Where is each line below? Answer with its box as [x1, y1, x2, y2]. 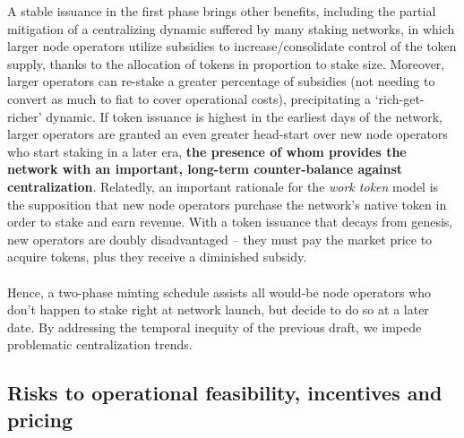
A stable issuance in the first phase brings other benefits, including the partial [7, 2, 436, 20]
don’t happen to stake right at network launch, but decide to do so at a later [7, 300, 429, 319]
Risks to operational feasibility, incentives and [7, 379, 443, 407]
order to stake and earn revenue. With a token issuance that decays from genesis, [7, 212, 453, 231]
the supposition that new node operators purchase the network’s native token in [7, 194, 447, 213]
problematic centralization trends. [7, 335, 193, 354]
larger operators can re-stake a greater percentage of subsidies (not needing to [7, 72, 435, 90]
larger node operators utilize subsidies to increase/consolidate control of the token [7, 37, 457, 56]
